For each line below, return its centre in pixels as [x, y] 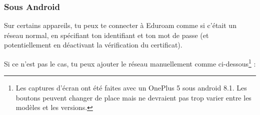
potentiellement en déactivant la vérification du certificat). [93, 45]
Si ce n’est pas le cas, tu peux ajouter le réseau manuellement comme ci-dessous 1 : [130, 63]
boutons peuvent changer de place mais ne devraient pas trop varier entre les [133, 97]
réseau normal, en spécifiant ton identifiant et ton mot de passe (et [106, 35]
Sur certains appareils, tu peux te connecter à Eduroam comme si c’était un [120, 25]
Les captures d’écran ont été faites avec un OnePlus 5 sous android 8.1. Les [131, 88]
